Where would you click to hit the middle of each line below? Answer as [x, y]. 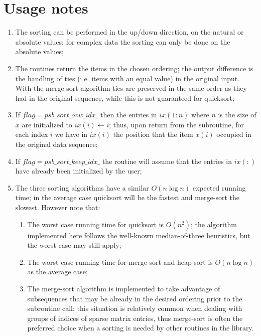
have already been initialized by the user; [79, 171]
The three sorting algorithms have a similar [82, 187]
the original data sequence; [56, 144]
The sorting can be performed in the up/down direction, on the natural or [129, 32]
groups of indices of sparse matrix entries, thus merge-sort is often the [135, 318]
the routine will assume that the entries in [167, 161]
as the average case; [57, 272]
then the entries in [129, 115]
